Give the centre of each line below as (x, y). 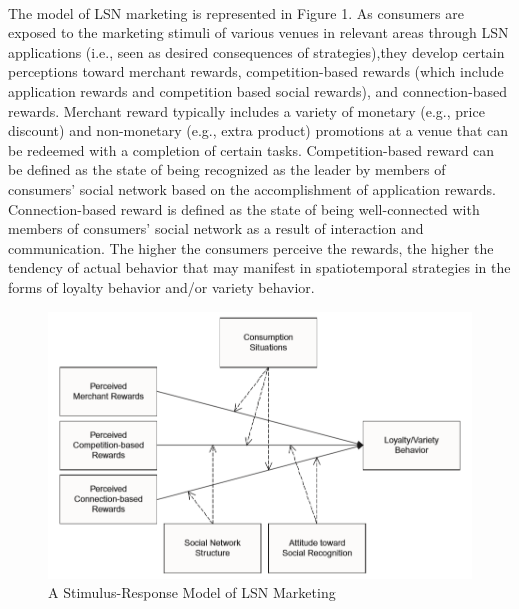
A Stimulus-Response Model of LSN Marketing (192, 592)
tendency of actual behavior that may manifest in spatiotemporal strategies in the (259, 267)
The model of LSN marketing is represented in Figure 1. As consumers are (236, 12)
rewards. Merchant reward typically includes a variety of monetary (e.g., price (246, 110)
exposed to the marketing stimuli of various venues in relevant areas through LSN (258, 32)
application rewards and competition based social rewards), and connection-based (258, 90)
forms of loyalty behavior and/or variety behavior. (161, 286)
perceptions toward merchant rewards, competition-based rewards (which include (256, 71)
